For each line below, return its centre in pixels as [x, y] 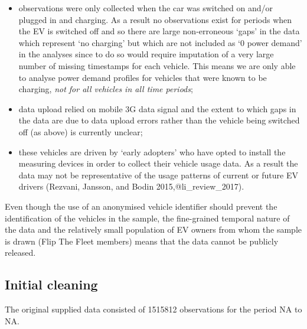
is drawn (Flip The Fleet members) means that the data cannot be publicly [142, 241]
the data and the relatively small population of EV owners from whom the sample [153, 229]
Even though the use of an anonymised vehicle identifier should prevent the [141, 206]
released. [20, 253]
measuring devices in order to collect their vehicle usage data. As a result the [158, 163]
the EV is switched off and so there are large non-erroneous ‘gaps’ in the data [159, 31]
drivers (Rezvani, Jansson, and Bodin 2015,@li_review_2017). [131, 186]
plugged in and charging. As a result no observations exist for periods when [155, 19]
